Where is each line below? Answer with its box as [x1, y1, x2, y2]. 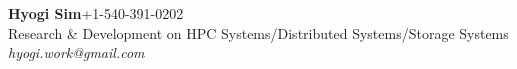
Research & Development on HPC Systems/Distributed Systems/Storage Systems [8, 22, 509, 43]
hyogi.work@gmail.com [8, 42, 145, 63]
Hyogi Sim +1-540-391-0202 [8, 3, 184, 23]
